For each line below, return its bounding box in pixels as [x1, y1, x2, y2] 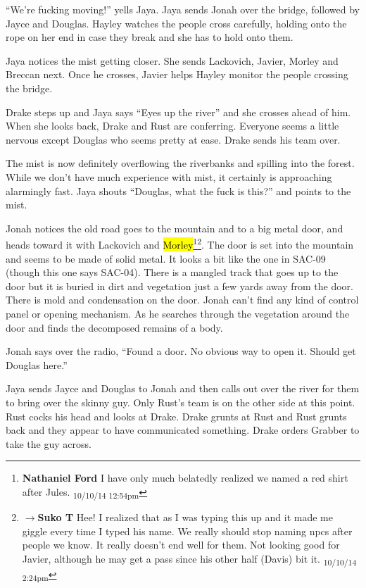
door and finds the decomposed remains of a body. [6, 320, 223, 334]
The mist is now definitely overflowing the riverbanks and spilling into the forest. [6, 156, 355, 170]
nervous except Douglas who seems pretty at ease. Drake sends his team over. [6, 132, 341, 146]
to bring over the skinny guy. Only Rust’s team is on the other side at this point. [6, 394, 355, 409]
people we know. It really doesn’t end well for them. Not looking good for [22, 537, 340, 552]
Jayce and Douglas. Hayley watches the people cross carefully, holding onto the [6, 15, 347, 30]
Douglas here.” [6, 357, 68, 372]
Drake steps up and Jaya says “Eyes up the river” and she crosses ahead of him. [6, 104, 351, 119]
